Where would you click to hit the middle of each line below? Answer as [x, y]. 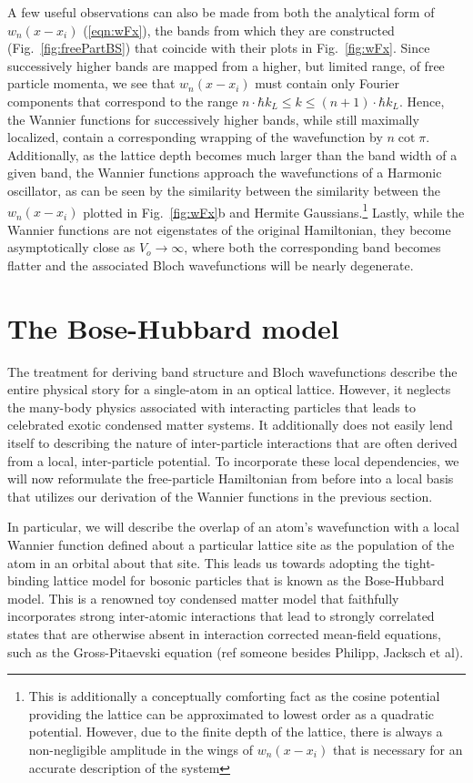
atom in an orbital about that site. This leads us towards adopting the [204, 562]
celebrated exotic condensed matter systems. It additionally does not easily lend [230, 425]
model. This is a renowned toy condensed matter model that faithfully [203, 598]
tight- [420, 562]
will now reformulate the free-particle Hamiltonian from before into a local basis [231, 478]
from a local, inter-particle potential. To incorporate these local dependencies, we [233, 460]
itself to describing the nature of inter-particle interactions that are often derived [232, 443]
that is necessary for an [398, 749]
